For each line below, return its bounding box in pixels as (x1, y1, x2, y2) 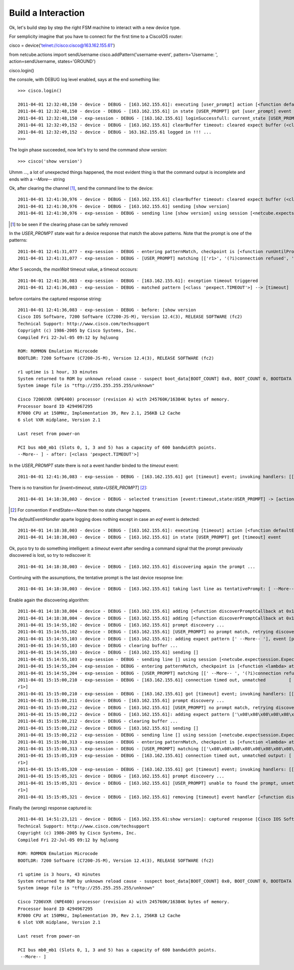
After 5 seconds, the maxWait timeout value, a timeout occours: (9, 266, 138, 272)
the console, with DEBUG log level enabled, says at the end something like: (9, 76, 160, 82)
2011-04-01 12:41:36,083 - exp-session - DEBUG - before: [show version (18, 307, 196, 313)
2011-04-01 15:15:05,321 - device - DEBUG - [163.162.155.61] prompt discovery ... (18, 773, 225, 779)
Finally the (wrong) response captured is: (9, 805, 93, 811)
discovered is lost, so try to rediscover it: (9, 552, 92, 558)
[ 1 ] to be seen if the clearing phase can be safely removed (10, 221, 128, 227)
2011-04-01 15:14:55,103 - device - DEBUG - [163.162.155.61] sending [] (18, 650, 199, 656)
